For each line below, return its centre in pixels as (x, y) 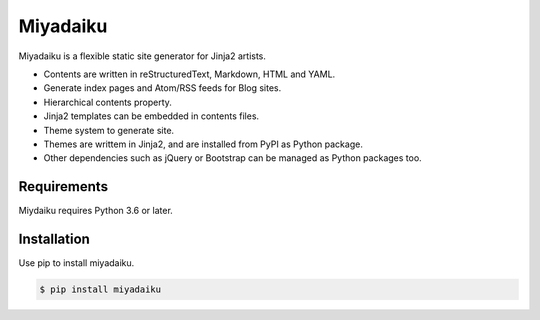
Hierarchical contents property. (107, 102)
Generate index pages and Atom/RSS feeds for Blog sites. (162, 88)
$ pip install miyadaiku (100, 289)
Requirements (63, 186)
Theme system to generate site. (109, 130)
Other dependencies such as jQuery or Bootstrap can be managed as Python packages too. (232, 158)
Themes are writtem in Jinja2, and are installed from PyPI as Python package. (203, 144)
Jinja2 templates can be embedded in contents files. (151, 116)
